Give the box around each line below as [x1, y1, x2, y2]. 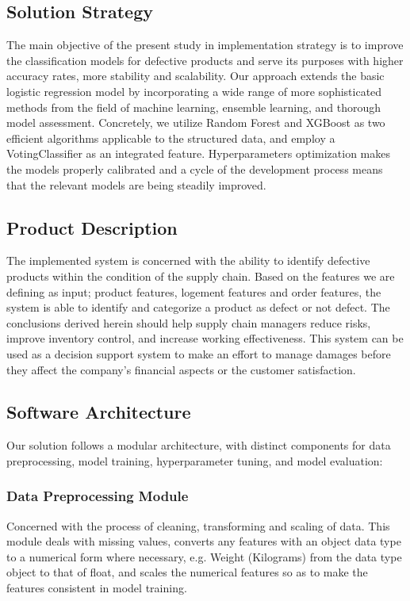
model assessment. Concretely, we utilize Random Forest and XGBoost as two [6, 114, 385, 131]
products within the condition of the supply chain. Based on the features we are [6, 267, 395, 284]
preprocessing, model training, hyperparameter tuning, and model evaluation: [6, 452, 383, 469]
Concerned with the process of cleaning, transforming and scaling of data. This [6, 517, 390, 534]
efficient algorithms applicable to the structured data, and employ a [6, 129, 335, 146]
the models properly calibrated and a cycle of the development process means [6, 160, 383, 177]
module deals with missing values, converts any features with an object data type [6, 533, 401, 549]
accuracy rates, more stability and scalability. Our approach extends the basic [6, 67, 385, 84]
